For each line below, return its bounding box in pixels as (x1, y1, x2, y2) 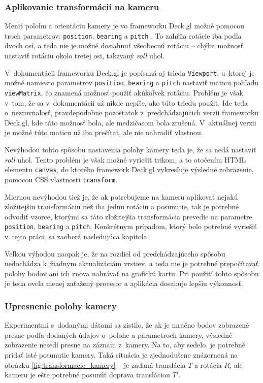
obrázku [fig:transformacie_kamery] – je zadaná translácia (5, 359, 186, 370)
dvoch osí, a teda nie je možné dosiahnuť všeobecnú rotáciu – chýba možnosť (5, 40, 244, 51)
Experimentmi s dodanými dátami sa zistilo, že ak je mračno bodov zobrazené (5, 320, 249, 330)
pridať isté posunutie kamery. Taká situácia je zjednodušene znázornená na (5, 349, 238, 360)
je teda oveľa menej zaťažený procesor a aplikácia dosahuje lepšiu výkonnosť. (5, 278, 243, 289)
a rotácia (194, 359, 222, 370)
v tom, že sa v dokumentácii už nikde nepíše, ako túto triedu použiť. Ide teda (5, 97, 248, 108)
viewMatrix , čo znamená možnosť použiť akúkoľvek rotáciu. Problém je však (5, 87, 244, 98)
